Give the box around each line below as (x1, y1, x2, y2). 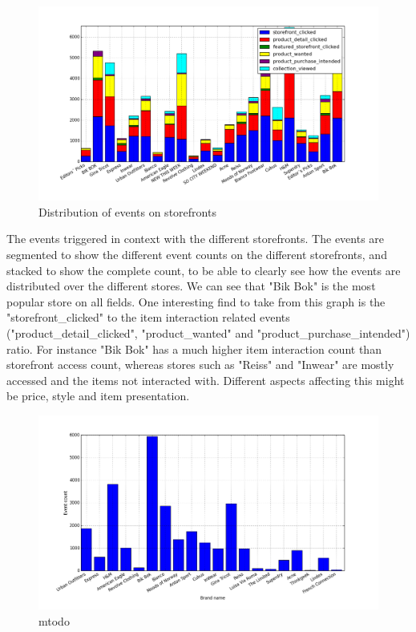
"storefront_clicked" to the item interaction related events (6, 309, 290, 326)
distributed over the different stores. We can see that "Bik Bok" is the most (6, 278, 376, 294)
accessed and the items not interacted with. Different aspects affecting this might (6, 371, 405, 388)
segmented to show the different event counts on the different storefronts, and (6, 246, 387, 262)
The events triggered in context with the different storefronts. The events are (6, 230, 385, 247)
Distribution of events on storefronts (38, 203, 216, 220)
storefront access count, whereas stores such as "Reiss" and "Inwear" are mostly (6, 356, 394, 373)
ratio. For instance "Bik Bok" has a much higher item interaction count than (6, 340, 382, 357)
